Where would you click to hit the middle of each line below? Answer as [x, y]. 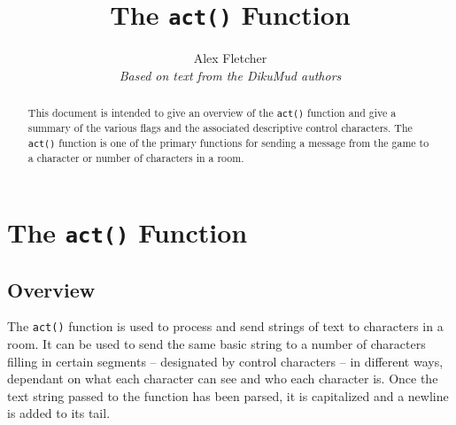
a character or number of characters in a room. [136, 158]
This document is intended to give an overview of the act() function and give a [212, 113]
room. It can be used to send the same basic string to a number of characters [216, 344]
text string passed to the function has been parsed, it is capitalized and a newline [228, 395]
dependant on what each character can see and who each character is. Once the [223, 379]
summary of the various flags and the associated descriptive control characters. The [220, 128]
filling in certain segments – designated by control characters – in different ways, [225, 361]
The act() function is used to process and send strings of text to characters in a [225, 326]
